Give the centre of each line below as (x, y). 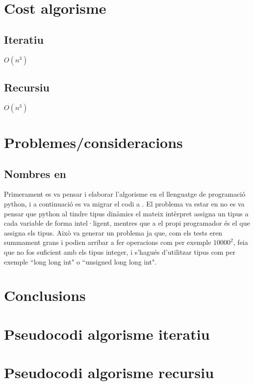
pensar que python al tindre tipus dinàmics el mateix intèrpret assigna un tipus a (126, 213)
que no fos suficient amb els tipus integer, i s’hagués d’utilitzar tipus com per (120, 252)
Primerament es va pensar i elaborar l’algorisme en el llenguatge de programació (125, 194)
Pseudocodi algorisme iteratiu (107, 334)
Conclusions (45, 295)
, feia (241, 242)
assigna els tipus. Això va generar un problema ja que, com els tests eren (113, 232)
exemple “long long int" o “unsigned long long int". (80, 261)
